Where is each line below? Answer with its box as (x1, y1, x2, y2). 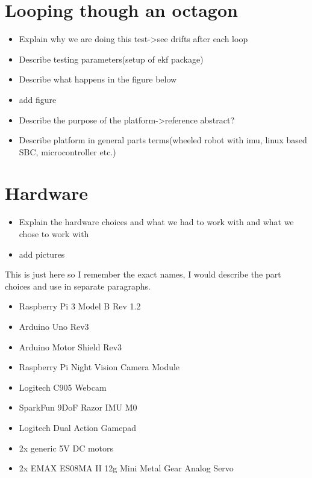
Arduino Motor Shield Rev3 (19, 340, 122, 353)
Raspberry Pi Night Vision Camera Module (19, 361, 180, 373)
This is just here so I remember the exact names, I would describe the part (5, 268, 281, 281)
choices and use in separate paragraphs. (5, 279, 151, 292)
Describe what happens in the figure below (19, 73, 177, 85)
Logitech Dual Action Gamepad (19, 421, 136, 433)
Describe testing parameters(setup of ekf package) (19, 52, 204, 65)
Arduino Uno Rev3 (19, 320, 89, 332)
